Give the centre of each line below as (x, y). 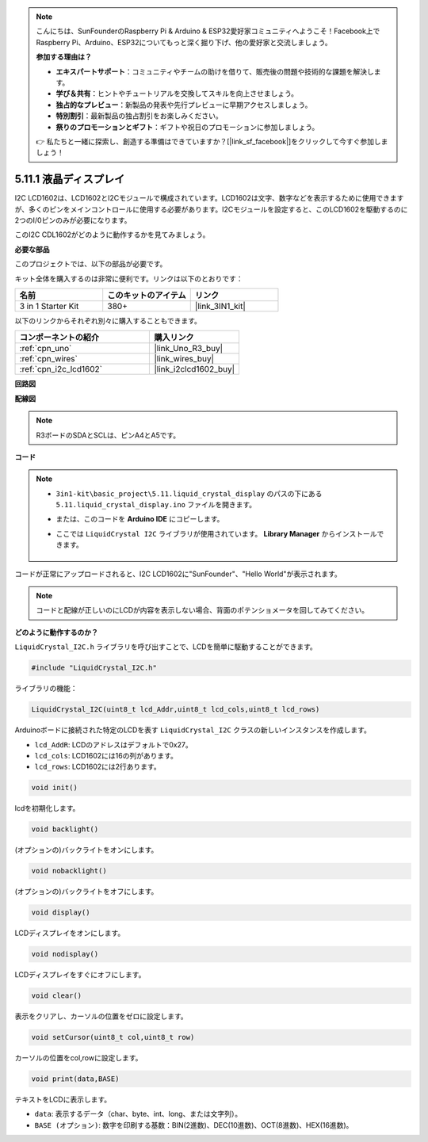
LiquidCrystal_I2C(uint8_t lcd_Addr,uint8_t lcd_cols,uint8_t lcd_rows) (176, 710)
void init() (55, 788)
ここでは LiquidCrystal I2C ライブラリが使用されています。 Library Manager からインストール (216, 533)
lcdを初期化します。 (47, 808)
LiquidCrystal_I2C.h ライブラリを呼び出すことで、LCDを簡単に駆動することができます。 (166, 647)
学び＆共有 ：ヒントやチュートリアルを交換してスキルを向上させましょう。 (177, 94)
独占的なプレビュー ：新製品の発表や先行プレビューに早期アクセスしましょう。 (184, 105)
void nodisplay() (65, 954)
